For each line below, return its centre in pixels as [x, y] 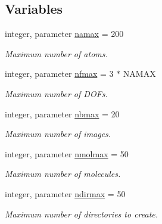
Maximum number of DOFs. [56, 93]
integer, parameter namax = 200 [64, 34]
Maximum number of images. [58, 134]
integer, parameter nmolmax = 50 [67, 153]
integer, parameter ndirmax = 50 [65, 193]
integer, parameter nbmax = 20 [62, 113]
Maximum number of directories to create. [82, 214]
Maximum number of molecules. [63, 174]
